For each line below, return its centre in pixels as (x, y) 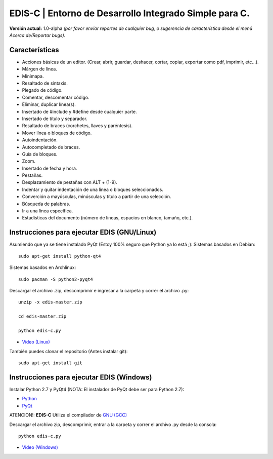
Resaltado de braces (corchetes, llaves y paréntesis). (77, 126)
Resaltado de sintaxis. (45, 83)
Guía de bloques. (40, 154)
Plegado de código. (42, 90)
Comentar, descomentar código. (56, 97)
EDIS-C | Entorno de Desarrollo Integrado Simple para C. (130, 13)
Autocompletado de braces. (51, 147)
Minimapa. (33, 76)
